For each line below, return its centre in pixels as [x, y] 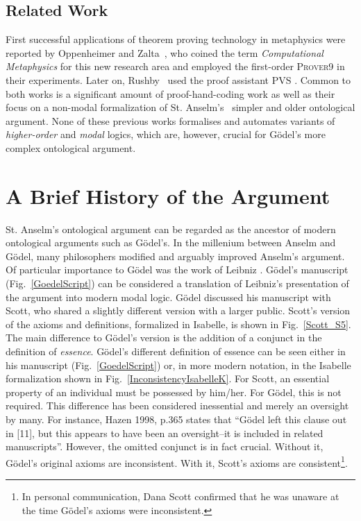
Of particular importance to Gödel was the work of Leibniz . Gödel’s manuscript [177, 270]
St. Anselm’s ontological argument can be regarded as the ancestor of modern [171, 229]
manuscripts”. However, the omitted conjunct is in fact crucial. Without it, [165, 446]
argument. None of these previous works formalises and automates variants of [170, 120]
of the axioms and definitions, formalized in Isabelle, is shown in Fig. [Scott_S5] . [178, 324]
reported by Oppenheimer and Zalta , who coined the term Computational [165, 52]
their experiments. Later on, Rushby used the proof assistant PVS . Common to [178, 79]
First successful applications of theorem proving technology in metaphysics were [176, 39]
